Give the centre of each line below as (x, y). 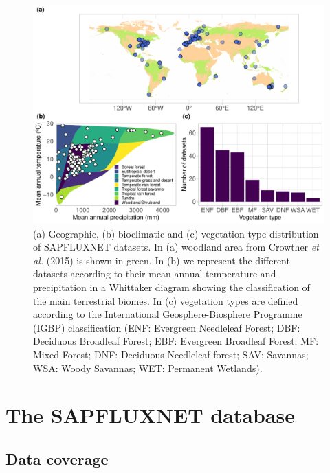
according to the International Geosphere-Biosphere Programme (168, 314)
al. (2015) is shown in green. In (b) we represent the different (162, 260)
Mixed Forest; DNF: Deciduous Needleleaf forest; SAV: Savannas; (171, 354)
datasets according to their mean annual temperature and (155, 274)
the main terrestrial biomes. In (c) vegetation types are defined (166, 300)
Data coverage (57, 458)
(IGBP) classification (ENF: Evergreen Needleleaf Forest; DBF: (167, 327)
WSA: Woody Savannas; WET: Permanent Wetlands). (148, 368)
